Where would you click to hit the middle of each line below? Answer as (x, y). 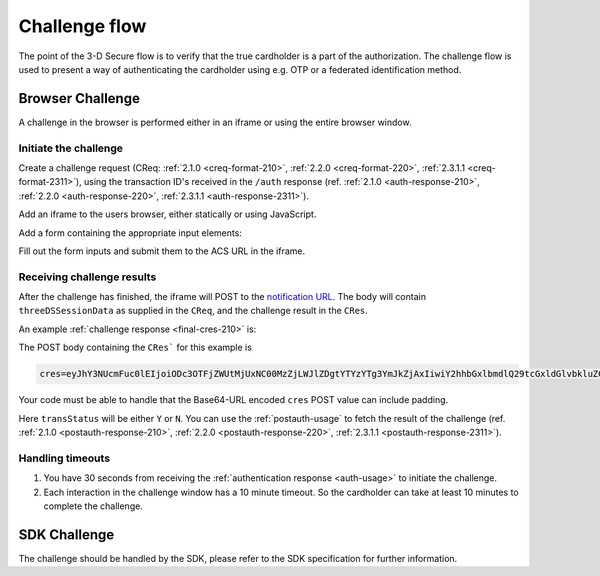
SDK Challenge (66, 534)
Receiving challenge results (87, 277)
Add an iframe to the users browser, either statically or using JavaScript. (167, 214)
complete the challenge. (93, 506)
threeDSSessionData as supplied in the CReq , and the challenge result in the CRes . (193, 311)
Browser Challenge (79, 98)
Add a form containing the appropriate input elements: (130, 232)
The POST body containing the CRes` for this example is (135, 347)
